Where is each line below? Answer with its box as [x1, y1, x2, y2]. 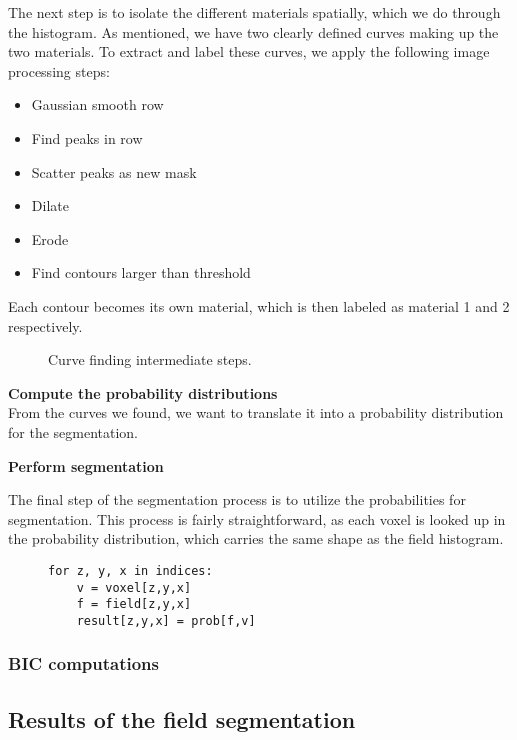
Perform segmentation [8, 455, 164, 476]
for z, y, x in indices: [48, 563, 213, 578]
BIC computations [8, 651, 159, 676]
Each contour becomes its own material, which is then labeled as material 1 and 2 [8, 295, 510, 316]
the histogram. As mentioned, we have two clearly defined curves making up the [8, 21, 499, 42]
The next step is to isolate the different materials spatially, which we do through [8, 2, 501, 22]
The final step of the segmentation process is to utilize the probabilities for [8, 489, 466, 510]
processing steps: [8, 60, 110, 81]
